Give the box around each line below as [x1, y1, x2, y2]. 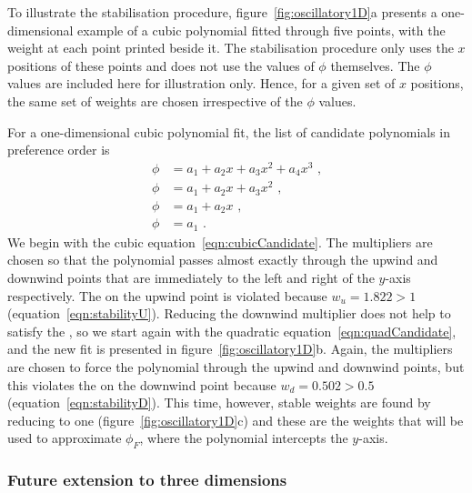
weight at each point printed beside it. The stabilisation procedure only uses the [7, 38, 454, 57]
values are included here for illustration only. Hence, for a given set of [7, 74, 396, 93]
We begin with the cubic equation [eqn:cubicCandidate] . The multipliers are [7, 232, 433, 251]
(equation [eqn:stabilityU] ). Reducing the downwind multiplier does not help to [7, 304, 451, 323]
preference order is [7, 140, 110, 159]
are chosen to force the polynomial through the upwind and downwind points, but [7, 357, 465, 376]
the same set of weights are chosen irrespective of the [7, 91, 303, 110]
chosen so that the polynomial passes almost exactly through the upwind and [7, 250, 438, 269]
